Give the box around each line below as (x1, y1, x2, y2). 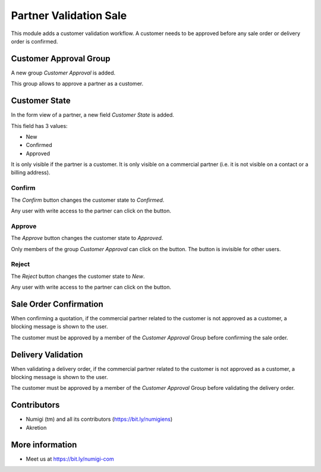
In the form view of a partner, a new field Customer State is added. (11, 111, 175, 118)
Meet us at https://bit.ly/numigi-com (26, 455, 114, 462)
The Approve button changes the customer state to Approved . (11, 235, 163, 242)
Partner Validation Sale (11, 9, 127, 22)
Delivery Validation (11, 349, 83, 360)
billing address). (11, 169, 51, 176)
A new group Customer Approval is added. (11, 69, 116, 76)
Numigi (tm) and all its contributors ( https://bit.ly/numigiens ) (26, 415, 173, 423)
